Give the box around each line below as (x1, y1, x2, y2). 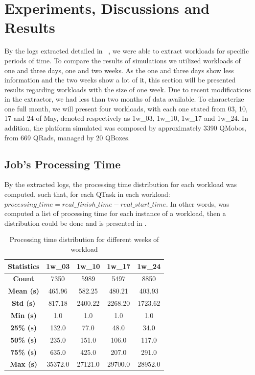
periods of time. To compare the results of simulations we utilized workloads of (4, 55, 241, 65)
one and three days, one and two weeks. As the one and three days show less (4, 65, 234, 75)
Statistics (8, 261, 40, 271)
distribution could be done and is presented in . (4, 217, 147, 228)
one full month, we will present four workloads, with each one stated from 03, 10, (4, 103, 248, 113)
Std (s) (11, 298, 36, 308)
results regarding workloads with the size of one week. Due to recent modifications (4, 84, 251, 94)
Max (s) (10, 359, 38, 369)
